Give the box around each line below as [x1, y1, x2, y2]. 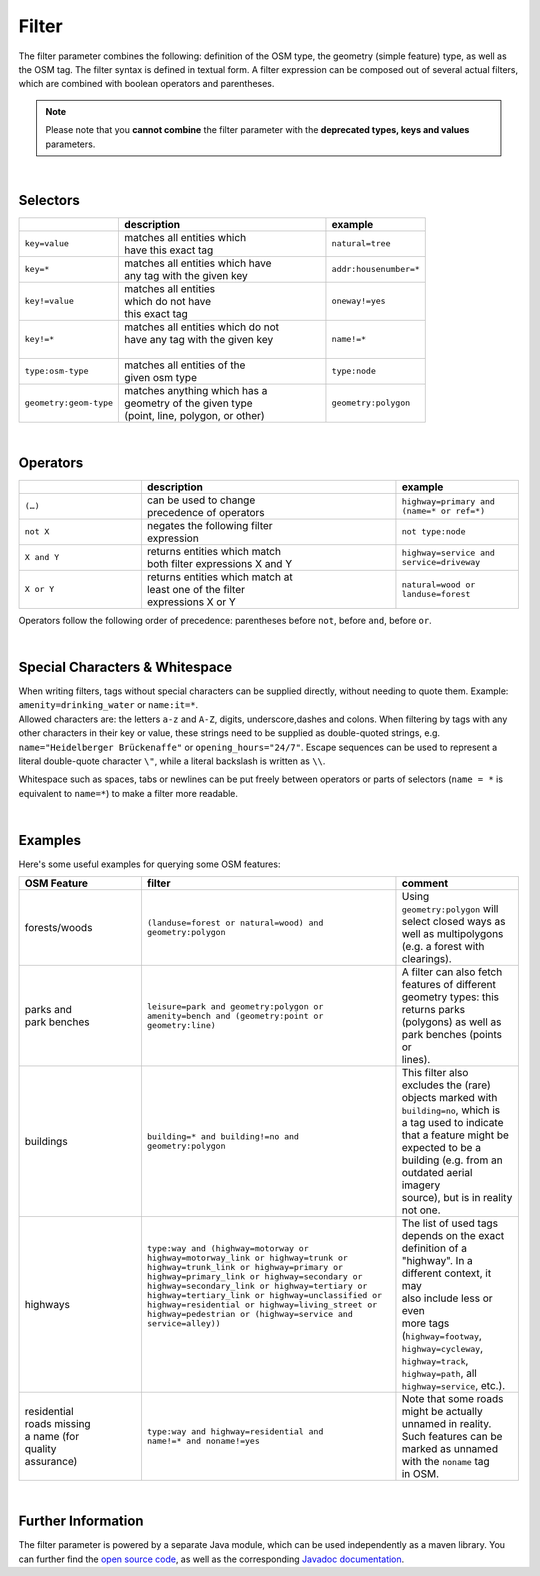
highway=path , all [401, 1366, 477, 1380]
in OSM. [401, 1467, 440, 1481]
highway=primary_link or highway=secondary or [146, 1271, 363, 1282]
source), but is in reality [401, 1191, 513, 1205]
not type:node [401, 526, 466, 537]
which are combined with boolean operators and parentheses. [18, 78, 275, 90]
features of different [401, 978, 497, 992]
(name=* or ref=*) [401, 505, 486, 516]
